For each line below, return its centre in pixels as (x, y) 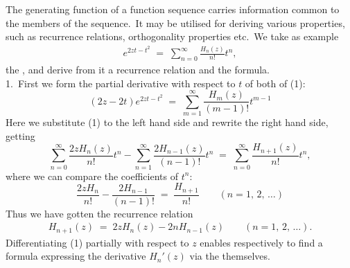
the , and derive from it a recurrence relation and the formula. (138, 69)
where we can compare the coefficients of (92, 176)
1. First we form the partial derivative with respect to (121, 83)
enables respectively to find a (261, 242)
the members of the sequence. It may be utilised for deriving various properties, (175, 23)
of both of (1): (275, 83)
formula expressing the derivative (76, 256)
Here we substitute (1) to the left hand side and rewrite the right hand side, (167, 122)
